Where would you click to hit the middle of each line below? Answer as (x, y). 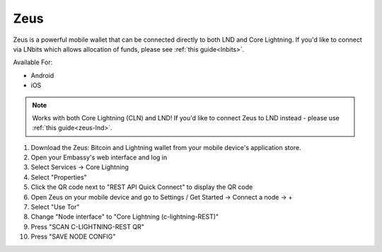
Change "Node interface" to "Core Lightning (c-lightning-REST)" (125, 217)
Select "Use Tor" (55, 207)
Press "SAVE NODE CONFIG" (73, 236)
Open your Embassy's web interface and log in (99, 157)
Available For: (33, 62)
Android (42, 75)
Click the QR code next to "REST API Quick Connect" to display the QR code (142, 187)
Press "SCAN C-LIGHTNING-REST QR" (87, 227)
